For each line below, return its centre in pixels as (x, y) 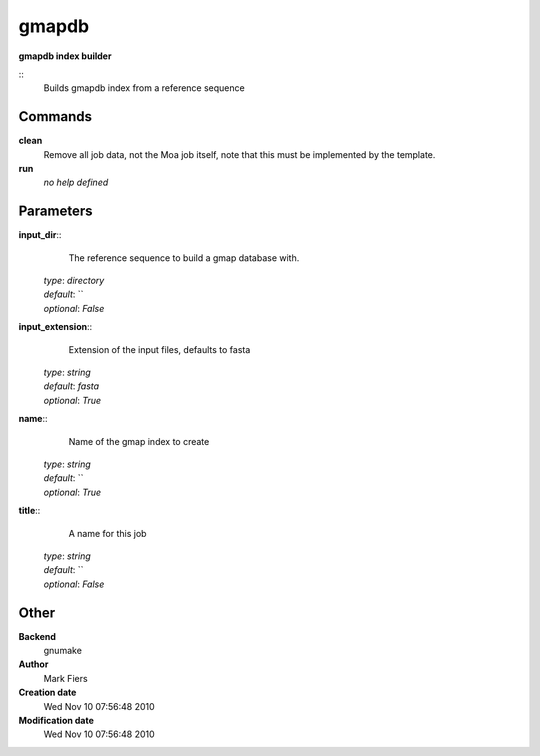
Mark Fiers (66, 678)
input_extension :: (55, 327)
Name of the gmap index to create (139, 441)
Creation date (47, 692)
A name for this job (107, 533)
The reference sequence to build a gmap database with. (184, 257)
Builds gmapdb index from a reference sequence (144, 88)
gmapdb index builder (65, 56)
